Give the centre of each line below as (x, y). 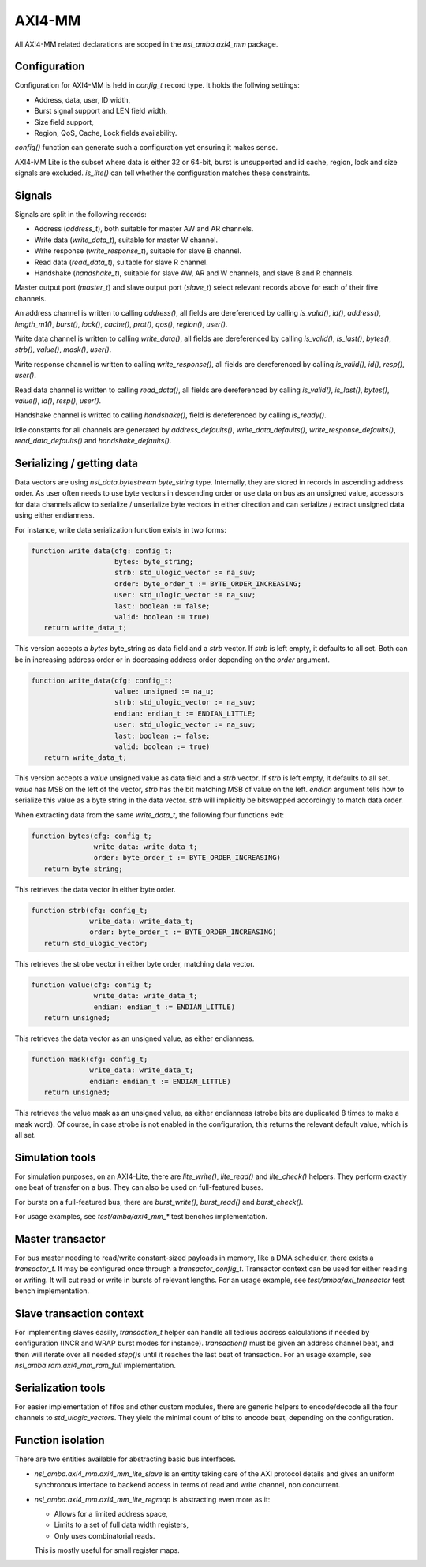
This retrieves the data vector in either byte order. (95, 889)
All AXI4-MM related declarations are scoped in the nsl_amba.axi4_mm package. (146, 44)
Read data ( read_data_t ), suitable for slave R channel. (121, 262)
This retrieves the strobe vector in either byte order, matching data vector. (135, 963)
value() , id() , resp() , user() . (58, 400)
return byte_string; (84, 869)
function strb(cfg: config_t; (90, 910)
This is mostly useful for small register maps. (107, 1550)
